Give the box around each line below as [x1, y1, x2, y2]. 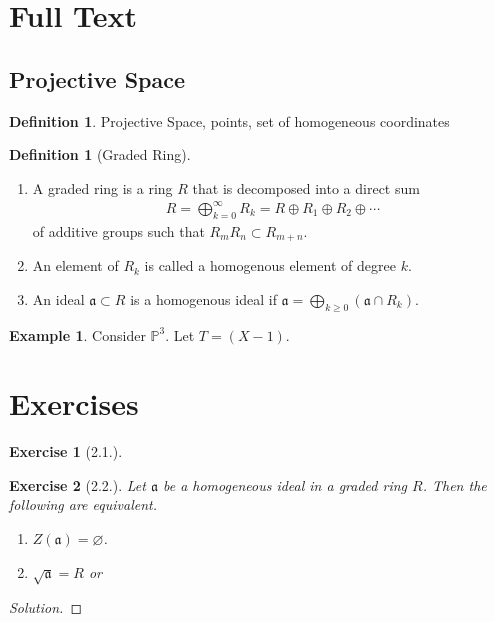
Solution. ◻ [9, 597, 83, 618]
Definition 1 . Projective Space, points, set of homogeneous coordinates [9, 110, 450, 131]
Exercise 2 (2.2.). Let [9, 474, 146, 495]
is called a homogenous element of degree [144, 255, 396, 276]
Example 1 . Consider [9, 324, 146, 345]
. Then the [422, 474, 487, 495]
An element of [32, 255, 119, 276]
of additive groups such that [32, 220, 205, 241]
